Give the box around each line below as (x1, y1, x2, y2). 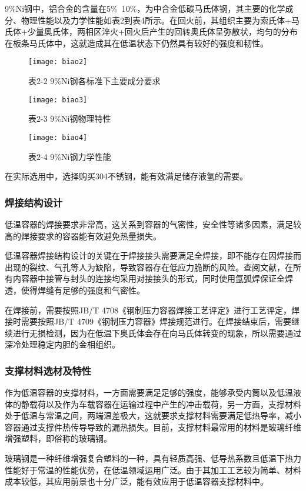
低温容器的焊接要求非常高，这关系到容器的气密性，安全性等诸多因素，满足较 (5, 218, 301, 230)
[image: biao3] (28, 95, 88, 104)
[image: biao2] (28, 58, 88, 66)
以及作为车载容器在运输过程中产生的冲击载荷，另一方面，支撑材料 (45, 398, 301, 410)
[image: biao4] (28, 133, 88, 142)
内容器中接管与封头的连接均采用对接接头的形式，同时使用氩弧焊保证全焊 (12, 272, 293, 285)
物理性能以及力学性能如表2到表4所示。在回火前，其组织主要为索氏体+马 (21, 14, 300, 26)
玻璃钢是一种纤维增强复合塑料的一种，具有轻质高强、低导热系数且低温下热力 (5, 452, 301, 465)
